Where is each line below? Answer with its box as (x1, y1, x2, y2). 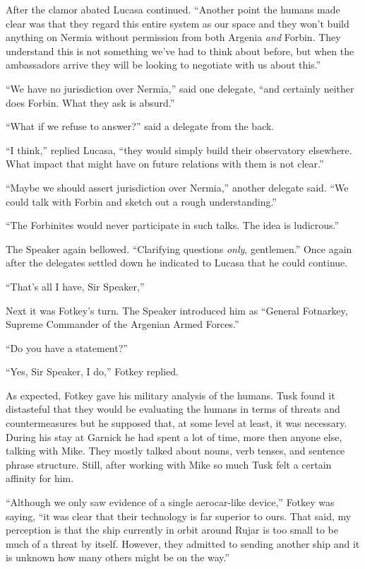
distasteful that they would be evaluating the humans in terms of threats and (6, 401, 340, 416)
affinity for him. (6, 471, 74, 486)
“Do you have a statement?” (6, 340, 128, 355)
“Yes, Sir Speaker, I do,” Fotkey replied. (6, 364, 179, 379)
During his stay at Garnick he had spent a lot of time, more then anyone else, (6, 429, 342, 444)
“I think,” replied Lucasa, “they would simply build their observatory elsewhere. (6, 142, 352, 157)
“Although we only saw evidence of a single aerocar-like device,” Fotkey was (6, 495, 335, 510)
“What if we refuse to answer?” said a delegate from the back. (6, 119, 275, 134)
